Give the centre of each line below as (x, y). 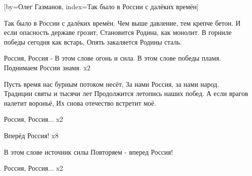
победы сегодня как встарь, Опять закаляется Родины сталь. (93, 41)
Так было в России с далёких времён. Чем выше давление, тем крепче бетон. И (122, 23)
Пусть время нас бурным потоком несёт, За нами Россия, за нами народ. (112, 84)
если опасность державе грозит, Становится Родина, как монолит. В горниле (118, 32)
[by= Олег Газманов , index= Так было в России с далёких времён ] (101, 6)
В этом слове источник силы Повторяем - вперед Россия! (89, 152)
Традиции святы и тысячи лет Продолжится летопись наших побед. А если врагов (126, 93)
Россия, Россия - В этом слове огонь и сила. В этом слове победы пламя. (113, 58)
